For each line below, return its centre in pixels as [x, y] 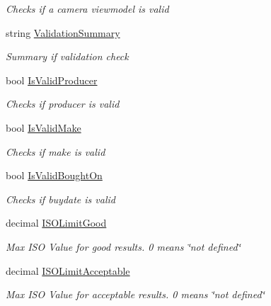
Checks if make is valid [56, 151]
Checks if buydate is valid [60, 199]
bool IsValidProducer [52, 80]
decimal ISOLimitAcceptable [68, 270]
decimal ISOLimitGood [56, 223]
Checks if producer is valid [63, 104]
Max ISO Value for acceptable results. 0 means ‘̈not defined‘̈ [135, 294]
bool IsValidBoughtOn [54, 175]
